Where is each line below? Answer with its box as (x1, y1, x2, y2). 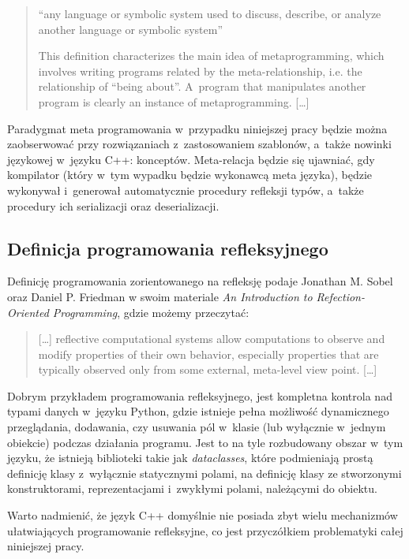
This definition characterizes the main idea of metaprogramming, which (38, 47, 385, 64)
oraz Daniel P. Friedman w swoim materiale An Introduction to (7, 288, 313, 304)
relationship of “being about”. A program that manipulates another (38, 78, 366, 95)
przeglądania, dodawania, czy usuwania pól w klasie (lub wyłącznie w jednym (7, 419, 386, 435)
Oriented (7, 304, 49, 320)
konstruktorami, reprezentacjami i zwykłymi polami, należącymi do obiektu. (7, 480, 377, 497)
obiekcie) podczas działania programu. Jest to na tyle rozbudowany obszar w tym (7, 434, 403, 450)
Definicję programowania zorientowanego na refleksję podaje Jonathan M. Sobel (7, 273, 393, 289)
